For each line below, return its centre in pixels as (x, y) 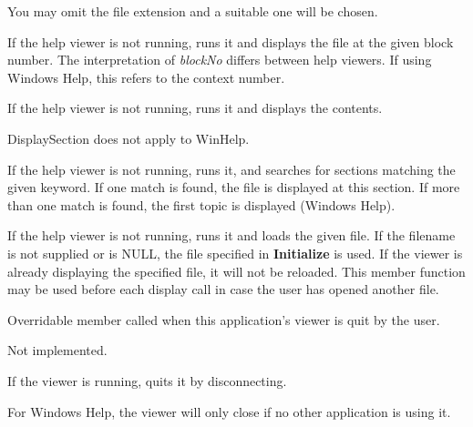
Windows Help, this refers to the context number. (146, 77)
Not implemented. (57, 350)
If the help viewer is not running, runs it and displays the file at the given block (231, 41)
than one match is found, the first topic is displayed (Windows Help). (201, 204)
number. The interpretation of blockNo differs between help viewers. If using (220, 60)
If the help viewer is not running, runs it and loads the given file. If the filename (231, 235)
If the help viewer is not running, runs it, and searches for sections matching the (231, 169)
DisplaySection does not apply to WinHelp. (129, 138)
